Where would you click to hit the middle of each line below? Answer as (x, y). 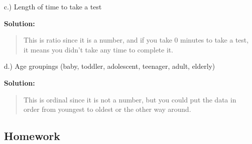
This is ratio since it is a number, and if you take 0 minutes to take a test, (136, 40)
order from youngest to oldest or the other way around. (107, 109)
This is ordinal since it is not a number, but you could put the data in (130, 99)
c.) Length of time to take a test (53, 6)
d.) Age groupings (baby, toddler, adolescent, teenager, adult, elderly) (109, 66)
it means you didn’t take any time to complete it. (98, 49)
